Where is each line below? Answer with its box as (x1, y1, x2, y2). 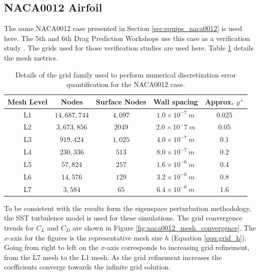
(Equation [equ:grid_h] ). (171, 232, 247, 242)
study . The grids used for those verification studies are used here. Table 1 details (4, 42, 253, 53)
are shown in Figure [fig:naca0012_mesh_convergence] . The (72, 222, 256, 232)
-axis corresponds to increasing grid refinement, (104, 242, 249, 252)
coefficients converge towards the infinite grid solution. (4, 261, 170, 272)
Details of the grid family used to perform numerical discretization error (15, 69, 236, 79)
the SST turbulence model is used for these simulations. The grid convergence (4, 212, 242, 223)
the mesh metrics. (4, 52, 58, 62)
